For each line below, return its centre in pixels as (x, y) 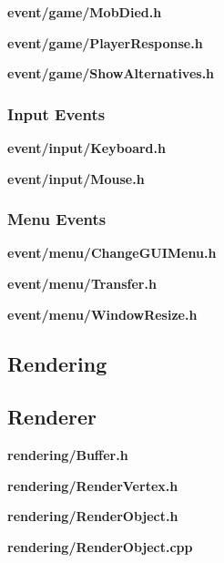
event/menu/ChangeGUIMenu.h (112, 253)
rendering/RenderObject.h (93, 516)
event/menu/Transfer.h (82, 283)
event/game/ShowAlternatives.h (111, 73)
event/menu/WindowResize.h (102, 314)
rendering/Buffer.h (68, 455)
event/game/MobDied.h (85, 12)
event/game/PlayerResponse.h (105, 42)
